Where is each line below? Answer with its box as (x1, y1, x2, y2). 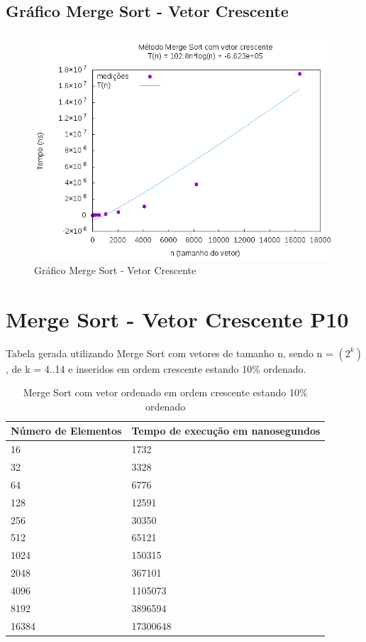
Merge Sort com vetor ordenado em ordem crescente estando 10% (23, 385, 308, 400)
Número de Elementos (11, 423, 122, 438)
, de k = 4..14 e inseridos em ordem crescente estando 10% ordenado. (6, 361, 306, 376)
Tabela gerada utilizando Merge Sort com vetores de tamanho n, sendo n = (6, 345, 333, 360)
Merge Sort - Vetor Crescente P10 (6, 304, 349, 333)
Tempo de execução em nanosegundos (131, 423, 321, 438)
